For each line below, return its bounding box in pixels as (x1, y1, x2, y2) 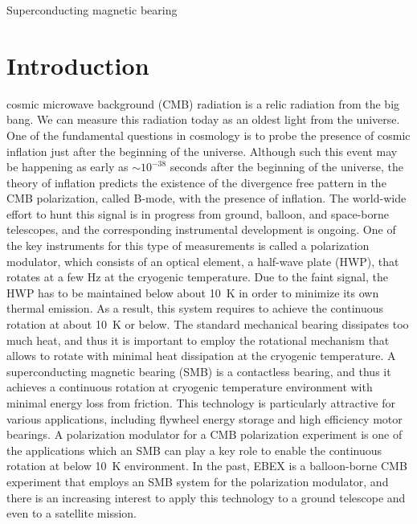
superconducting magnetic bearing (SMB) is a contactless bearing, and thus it (6, 362, 391, 379)
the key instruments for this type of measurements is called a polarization (6, 237, 370, 254)
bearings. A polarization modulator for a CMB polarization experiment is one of (6, 426, 403, 443)
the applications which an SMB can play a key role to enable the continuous (6, 441, 382, 458)
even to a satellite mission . (6, 505, 137, 522)
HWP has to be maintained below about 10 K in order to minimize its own (6, 284, 379, 301)
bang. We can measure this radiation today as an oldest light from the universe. (6, 111, 400, 128)
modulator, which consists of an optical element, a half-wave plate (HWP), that (6, 252, 399, 269)
